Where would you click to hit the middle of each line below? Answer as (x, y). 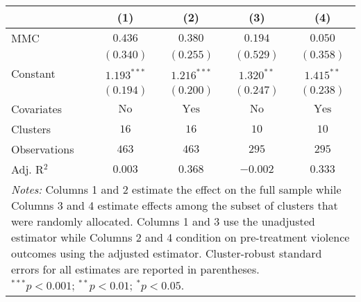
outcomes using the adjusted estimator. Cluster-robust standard (167, 253)
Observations (43, 149)
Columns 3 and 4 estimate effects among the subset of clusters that (175, 205)
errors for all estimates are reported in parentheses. (135, 269)
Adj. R (27, 169)
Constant (33, 73)
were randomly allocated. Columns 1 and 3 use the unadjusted (163, 221)
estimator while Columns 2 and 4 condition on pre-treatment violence (180, 237)
